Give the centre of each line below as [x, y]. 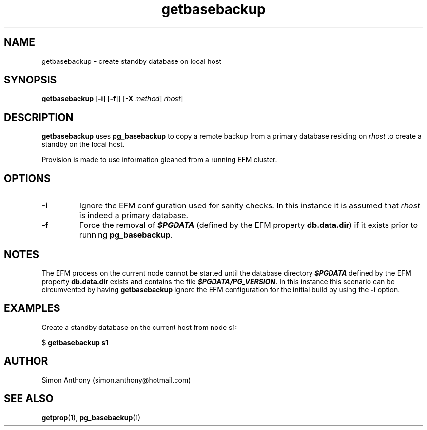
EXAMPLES [32, 308]
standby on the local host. [83, 144]
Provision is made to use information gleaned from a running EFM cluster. [159, 160]
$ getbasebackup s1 [75, 342]
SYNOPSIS [30, 80]
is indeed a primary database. [134, 215]
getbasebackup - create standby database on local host [132, 61]
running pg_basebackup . [126, 235]
